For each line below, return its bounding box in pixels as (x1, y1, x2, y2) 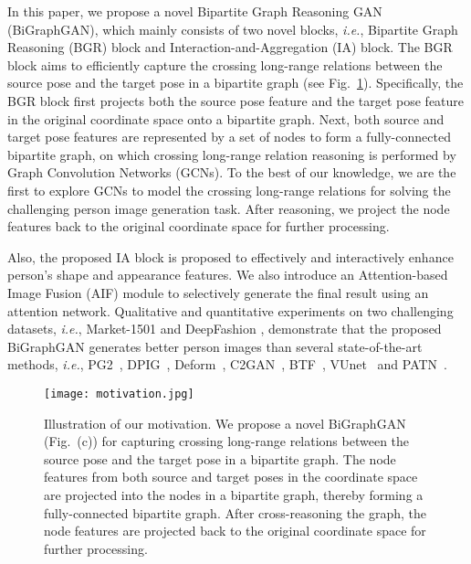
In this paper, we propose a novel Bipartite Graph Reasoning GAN (7, 2, 382, 20)
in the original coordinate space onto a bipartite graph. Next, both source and (7, 109, 445, 128)
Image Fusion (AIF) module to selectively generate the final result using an (7, 282, 429, 302)
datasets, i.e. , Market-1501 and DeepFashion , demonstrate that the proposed (7, 319, 442, 338)
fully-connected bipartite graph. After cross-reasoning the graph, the (44, 503, 426, 522)
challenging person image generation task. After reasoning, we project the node (7, 198, 450, 218)
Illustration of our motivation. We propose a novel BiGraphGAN (44, 413, 406, 432)
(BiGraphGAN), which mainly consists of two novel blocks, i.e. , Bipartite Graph (7, 19, 458, 38)
